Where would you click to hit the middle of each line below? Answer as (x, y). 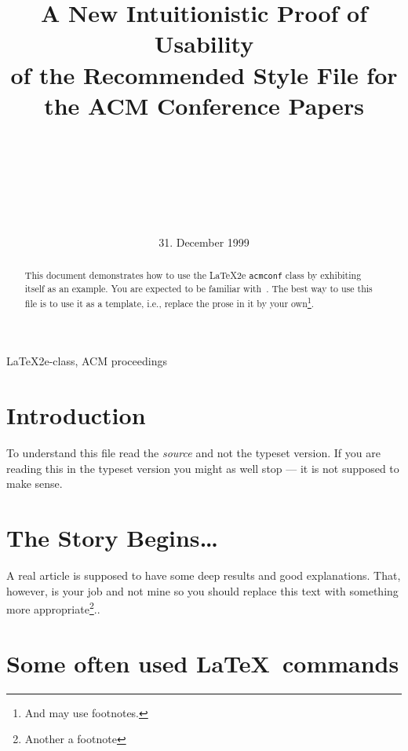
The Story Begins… (113, 538)
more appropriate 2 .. (53, 608)
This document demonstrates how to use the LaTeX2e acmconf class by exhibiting (193, 275)
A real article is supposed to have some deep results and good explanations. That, (204, 575)
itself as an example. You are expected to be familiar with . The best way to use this (199, 289)
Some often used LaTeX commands (203, 663)
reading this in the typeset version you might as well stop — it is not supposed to (203, 468)
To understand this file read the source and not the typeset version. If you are (193, 453)
